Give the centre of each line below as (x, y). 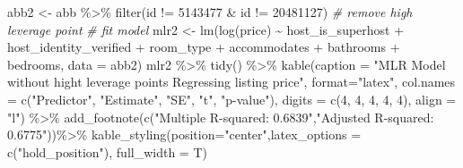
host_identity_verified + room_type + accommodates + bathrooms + (204, 47)
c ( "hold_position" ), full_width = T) (107, 151)
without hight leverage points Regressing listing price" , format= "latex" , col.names (231, 82)
